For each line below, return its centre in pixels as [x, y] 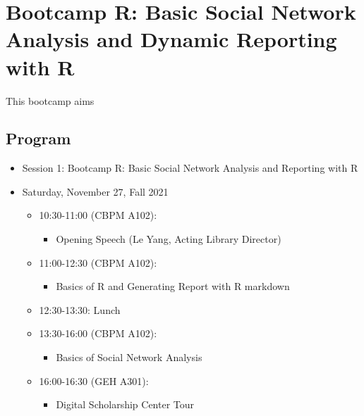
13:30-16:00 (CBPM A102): [98, 333]
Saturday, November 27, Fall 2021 [95, 191]
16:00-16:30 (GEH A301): [94, 380]
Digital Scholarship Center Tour [125, 404]
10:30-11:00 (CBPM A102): [98, 215]
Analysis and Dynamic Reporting [171, 39]
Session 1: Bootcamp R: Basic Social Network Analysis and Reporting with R [190, 168]
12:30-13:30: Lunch [80, 309]
